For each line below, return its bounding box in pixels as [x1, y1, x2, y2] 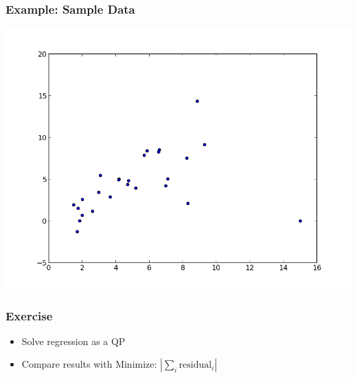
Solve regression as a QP [21, 333, 126, 348]
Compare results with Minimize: [21, 357, 157, 371]
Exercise [5, 307, 53, 324]
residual [178, 360, 212, 370]
